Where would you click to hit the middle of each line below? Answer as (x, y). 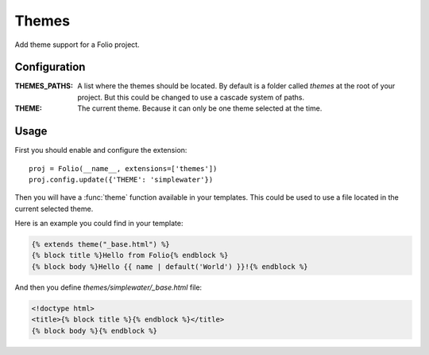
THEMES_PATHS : (44, 86)
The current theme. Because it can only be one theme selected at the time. (200, 108)
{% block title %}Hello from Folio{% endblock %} (130, 256)
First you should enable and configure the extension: (101, 150)
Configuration (50, 67)
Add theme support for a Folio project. (77, 45)
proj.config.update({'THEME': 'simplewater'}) (121, 179)
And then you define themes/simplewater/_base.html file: (108, 287)
